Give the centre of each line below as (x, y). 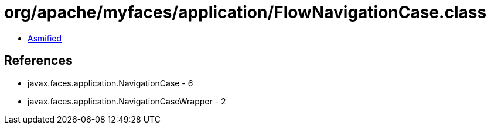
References (38, 61)
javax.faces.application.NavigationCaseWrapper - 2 (127, 101)
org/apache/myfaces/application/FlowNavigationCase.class (245, 12)
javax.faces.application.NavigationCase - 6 (110, 83)
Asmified (45, 38)
